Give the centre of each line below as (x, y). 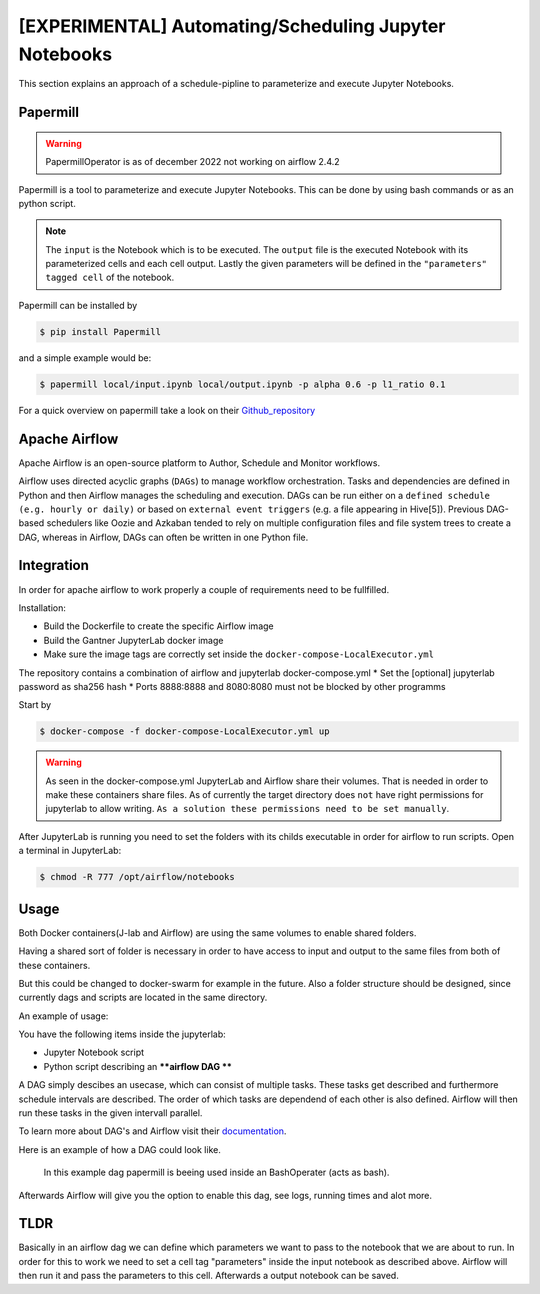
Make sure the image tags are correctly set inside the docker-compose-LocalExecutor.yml (239, 654)
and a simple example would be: (85, 357)
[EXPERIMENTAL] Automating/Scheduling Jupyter (232, 26)
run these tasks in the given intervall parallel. (110, 1113)
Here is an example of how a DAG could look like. (120, 1149)
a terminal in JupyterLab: (70, 851)
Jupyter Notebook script (94, 1052)
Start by (35, 705)
